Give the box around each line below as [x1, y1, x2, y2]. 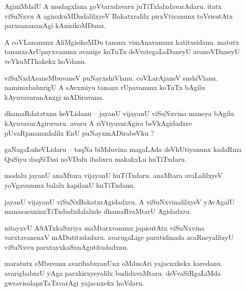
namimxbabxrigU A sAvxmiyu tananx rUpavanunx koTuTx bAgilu [4, 82, 205, 92]
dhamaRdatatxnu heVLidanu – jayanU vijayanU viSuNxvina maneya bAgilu [4, 108, 234, 118]
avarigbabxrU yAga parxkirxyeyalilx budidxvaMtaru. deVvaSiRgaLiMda [4, 268, 221, 278]
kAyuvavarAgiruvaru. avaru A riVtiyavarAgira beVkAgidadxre [4, 117, 192, 128]
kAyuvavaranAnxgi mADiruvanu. [4, 91, 104, 102]
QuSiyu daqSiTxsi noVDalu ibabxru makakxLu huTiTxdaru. [4, 153, 187, 164]
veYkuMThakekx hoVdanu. [4, 56, 87, 66]
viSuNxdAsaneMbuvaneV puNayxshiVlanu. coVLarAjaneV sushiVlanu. [4, 72, 218, 83]
